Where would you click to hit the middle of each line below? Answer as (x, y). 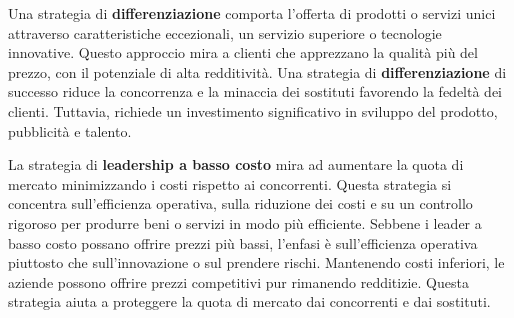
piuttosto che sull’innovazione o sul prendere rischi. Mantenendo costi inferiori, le (256, 262)
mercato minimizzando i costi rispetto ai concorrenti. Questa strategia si (230, 183)
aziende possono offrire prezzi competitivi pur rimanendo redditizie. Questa (238, 281)
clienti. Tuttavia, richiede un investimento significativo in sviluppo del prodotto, (253, 110)
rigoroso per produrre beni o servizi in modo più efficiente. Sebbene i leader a (245, 222)
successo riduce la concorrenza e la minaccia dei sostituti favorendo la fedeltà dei (255, 91)
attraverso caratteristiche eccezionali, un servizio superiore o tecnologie (225, 32)
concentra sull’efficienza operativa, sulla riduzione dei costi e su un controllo (240, 203)
